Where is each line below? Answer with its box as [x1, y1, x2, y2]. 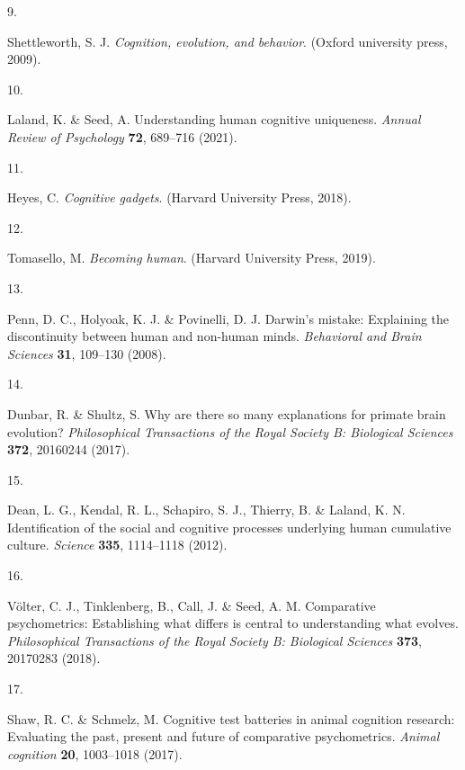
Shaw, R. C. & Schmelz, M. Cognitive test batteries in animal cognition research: [7, 709, 455, 728]
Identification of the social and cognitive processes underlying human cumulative [7, 517, 452, 536]
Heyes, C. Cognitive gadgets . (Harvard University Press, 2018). [7, 188, 352, 207]
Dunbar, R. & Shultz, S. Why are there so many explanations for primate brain [7, 404, 446, 423]
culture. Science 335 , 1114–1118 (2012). [7, 535, 228, 554]
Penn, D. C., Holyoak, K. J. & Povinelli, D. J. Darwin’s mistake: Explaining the [7, 309, 450, 327]
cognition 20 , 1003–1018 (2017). [7, 744, 183, 763]
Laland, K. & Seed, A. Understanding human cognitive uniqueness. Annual [7, 110, 421, 129]
